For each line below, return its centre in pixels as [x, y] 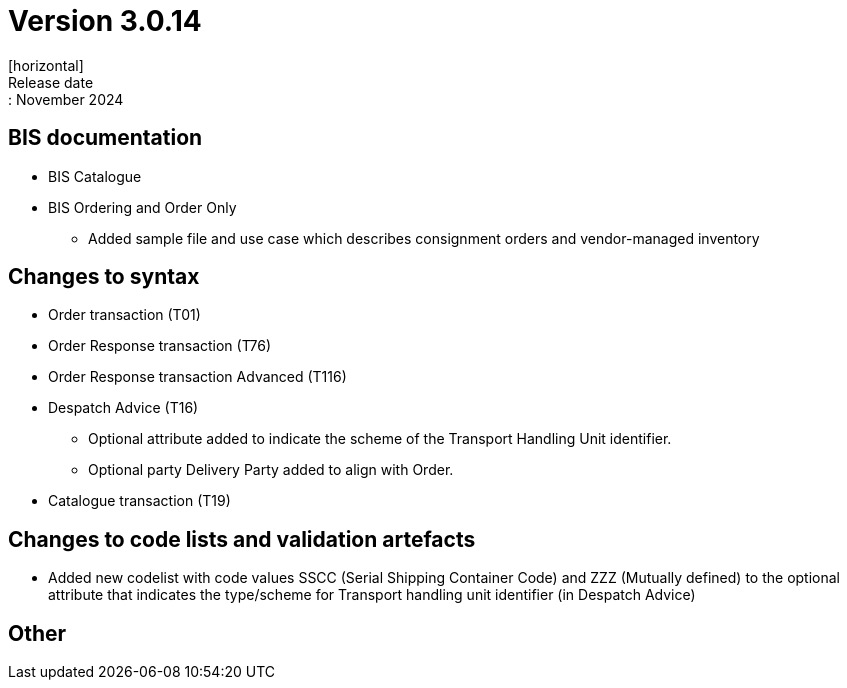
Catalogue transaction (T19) [139, 501]
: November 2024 [66, 99]
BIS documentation [105, 138]
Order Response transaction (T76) [160, 346]
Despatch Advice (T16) [123, 408]
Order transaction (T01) [124, 315]
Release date [51, 82]
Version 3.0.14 [105, 21]
